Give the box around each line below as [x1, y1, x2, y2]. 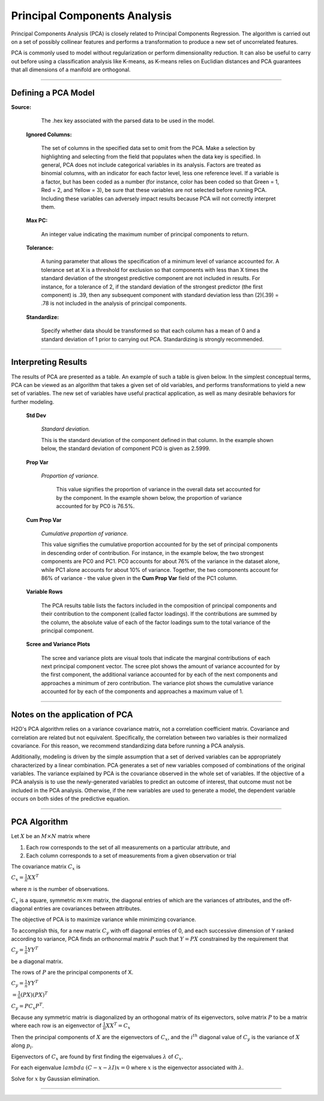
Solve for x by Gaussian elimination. [11, 1075, 100, 1082]
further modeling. [11, 398, 55, 405]
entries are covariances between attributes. [34, 905, 142, 912]
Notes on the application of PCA [11, 710, 133, 720]
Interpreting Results [11, 357, 88, 367]
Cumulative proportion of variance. [41, 530, 128, 537]
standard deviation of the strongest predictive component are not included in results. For [41, 275, 260, 282]
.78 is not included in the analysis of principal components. [41, 300, 187, 307]
